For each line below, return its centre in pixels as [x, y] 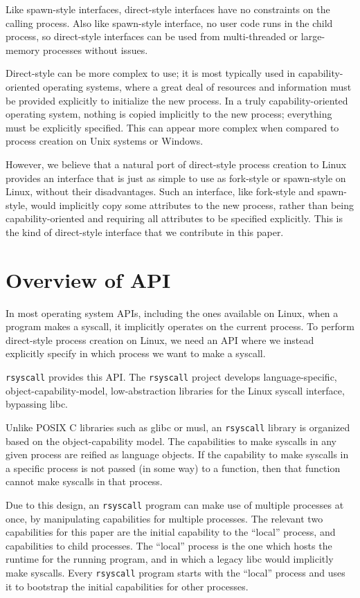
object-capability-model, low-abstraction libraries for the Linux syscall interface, [175, 390]
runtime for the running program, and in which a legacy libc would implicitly [170, 559]
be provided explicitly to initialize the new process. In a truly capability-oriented [177, 100]
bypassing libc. [37, 404]
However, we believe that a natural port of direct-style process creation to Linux [176, 164]
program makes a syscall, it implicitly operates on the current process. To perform [180, 326]
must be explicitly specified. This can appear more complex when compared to [172, 127]
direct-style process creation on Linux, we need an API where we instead [160, 339]
